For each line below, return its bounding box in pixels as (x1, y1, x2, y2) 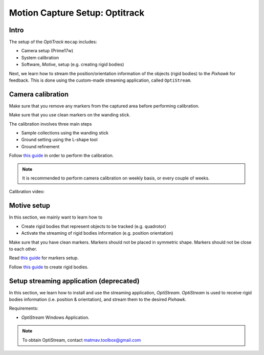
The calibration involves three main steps (9, 121, 92, 127)
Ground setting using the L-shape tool (21, 137, 98, 143)
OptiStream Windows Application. (21, 314, 89, 320)
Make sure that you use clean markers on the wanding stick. (9, 112, 131, 118)
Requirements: (9, 306, 39, 311)
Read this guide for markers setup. (9, 255, 79, 261)
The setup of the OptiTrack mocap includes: (9, 39, 97, 45)
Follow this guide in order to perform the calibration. (9, 153, 114, 158)
